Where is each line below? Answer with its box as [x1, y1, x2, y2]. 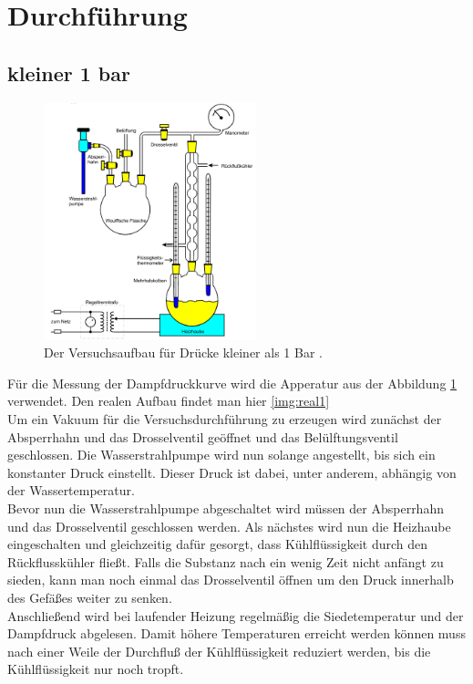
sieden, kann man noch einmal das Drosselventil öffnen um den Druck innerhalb [7, 570, 454, 589]
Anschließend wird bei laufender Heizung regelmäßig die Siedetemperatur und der [7, 606, 464, 625]
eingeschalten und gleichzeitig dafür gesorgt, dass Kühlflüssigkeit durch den [7, 534, 428, 554]
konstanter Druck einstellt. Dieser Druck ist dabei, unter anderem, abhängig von [7, 462, 457, 482]
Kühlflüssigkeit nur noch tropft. [7, 659, 184, 679]
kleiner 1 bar [7, 58, 130, 87]
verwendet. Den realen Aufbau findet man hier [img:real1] [7, 391, 330, 410]
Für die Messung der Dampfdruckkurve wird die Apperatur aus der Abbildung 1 [7, 373, 458, 392]
